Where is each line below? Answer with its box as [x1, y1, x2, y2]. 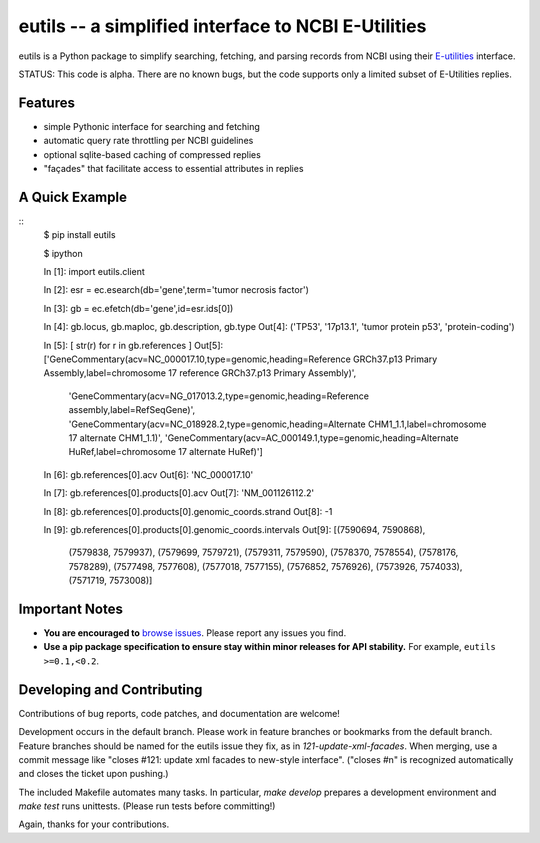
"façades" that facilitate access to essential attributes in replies [43, 163, 304, 175]
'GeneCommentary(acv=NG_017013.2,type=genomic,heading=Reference [68, 390, 370, 402]
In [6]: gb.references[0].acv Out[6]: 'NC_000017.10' [43, 468, 254, 480]
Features [18, 94, 75, 111]
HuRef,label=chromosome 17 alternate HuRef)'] [68, 446, 264, 458]
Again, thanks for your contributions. [18, 818, 170, 830]
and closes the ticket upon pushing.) [18, 768, 169, 780]
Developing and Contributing [18, 681, 203, 698]
